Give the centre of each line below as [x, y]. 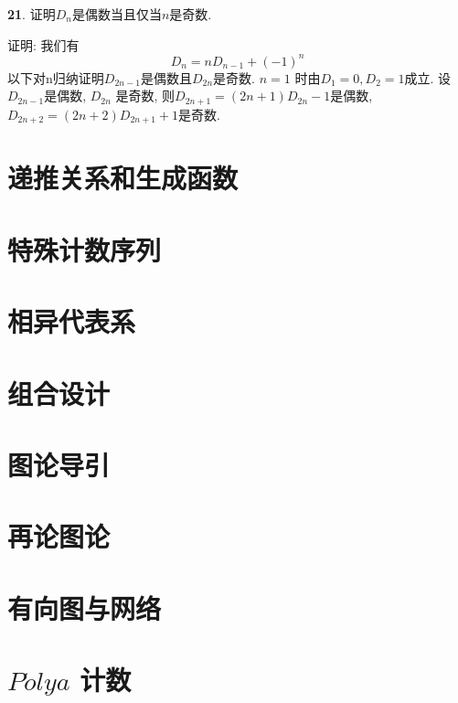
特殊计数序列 [85, 249]
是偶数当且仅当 [117, 14]
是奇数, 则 [145, 96]
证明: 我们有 [43, 44]
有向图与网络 [85, 607]
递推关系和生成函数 [123, 178]
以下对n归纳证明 [56, 77]
